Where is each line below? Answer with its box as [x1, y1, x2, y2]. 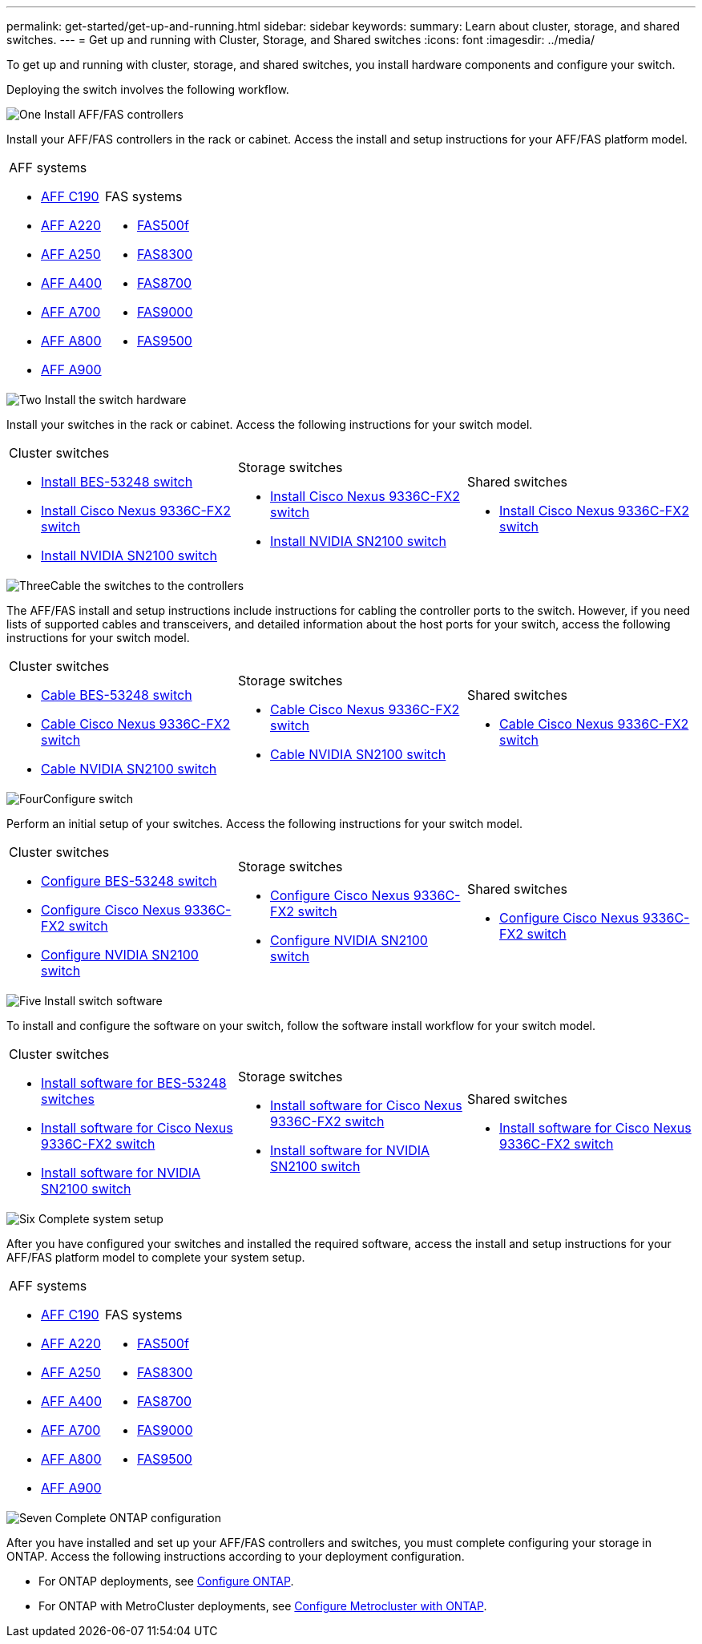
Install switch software [44, 994, 163, 1008]
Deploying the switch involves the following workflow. [6, 83, 289, 96]
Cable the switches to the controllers [50, 579, 244, 592]
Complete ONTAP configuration [54, 1511, 221, 1525]
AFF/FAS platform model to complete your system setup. [6, 1250, 305, 1264]
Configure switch [42, 792, 134, 806]
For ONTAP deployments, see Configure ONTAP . [38, 1574, 294, 1588]
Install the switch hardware [44, 393, 187, 406]
